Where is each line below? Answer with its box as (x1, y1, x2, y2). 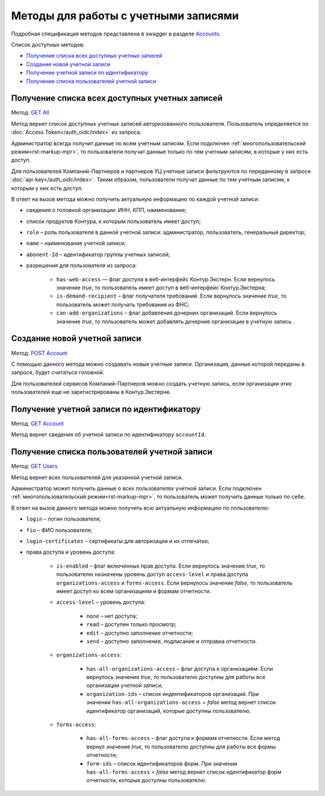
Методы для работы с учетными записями (11, 9, 239, 22)
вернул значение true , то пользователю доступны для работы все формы (86, 743, 276, 750)
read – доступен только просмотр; (86, 621, 177, 628)
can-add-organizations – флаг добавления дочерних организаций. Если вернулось (56, 309, 277, 316)
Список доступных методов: (11, 41, 85, 48)
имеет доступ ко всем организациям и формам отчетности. (56, 588, 211, 595)
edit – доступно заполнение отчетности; (86, 629, 194, 636)
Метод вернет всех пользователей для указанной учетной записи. (11, 474, 184, 481)
